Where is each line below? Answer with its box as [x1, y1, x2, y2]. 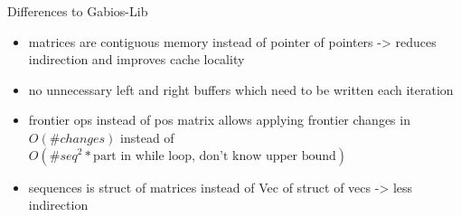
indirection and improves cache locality [28, 50, 245, 69]
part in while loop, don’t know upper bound [93, 149, 336, 163]
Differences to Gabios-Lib [7, 2, 148, 20]
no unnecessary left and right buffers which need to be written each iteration [28, 80, 454, 99]
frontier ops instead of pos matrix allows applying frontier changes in [28, 110, 410, 129]
